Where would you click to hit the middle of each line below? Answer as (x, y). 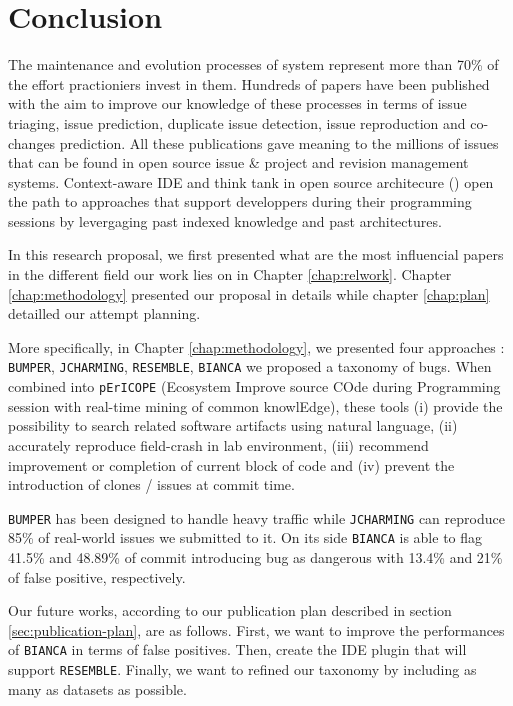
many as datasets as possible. (97, 688)
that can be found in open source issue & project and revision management (238, 162)
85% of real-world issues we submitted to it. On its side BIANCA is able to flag (245, 537)
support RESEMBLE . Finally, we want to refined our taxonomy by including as (242, 669)
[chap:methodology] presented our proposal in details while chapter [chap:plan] (249, 293)
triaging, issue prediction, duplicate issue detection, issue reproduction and (237, 122)
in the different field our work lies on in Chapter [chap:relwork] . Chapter (230, 274)
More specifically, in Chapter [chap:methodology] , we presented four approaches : (256, 346)
